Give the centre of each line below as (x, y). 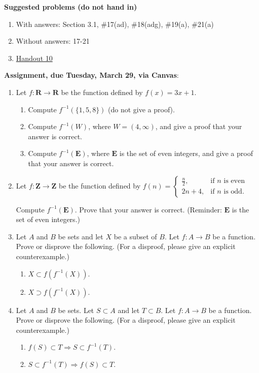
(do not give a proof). (141, 109)
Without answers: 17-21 (53, 41)
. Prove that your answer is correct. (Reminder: (148, 209)
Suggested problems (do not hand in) (71, 7)
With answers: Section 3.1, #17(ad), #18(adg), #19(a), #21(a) (115, 24)
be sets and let (81, 236)
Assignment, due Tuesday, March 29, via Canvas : (91, 75)
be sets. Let (76, 310)
